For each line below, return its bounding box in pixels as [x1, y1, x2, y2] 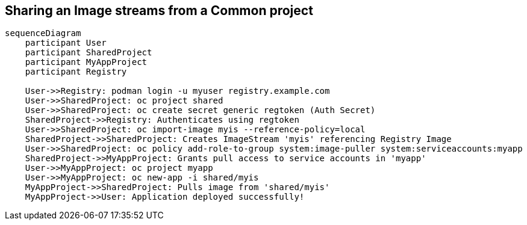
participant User [25, 38, 107, 48]
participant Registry [25, 67, 127, 77]
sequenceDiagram [5, 28, 81, 39]
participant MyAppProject [25, 57, 148, 67]
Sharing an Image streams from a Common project [5, 3, 313, 18]
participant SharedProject [25, 48, 152, 58]
